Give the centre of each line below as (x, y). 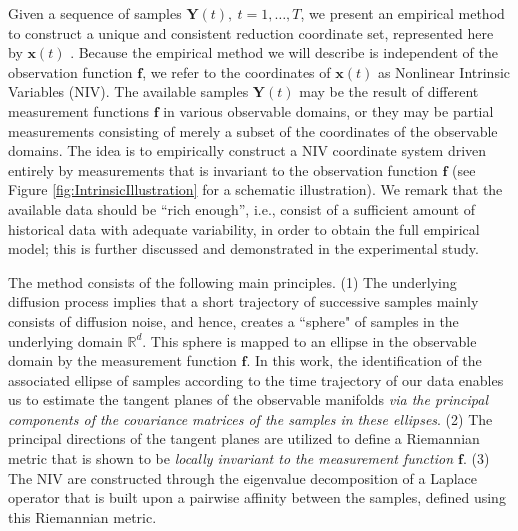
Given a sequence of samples (95, 13)
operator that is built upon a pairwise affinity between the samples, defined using (257, 497)
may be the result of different (389, 91)
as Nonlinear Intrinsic (444, 71)
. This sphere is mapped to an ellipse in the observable (309, 340)
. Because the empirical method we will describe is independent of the (284, 52)
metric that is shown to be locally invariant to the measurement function (231, 458)
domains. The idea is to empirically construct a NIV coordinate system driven (247, 150)
